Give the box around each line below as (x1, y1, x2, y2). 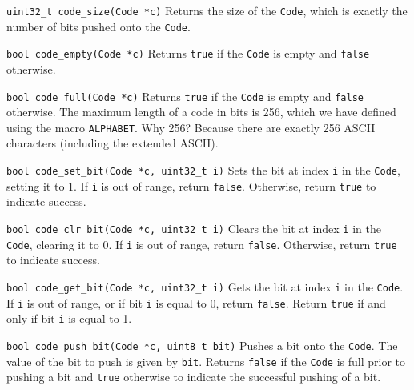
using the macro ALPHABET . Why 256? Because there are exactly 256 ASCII (6, 119, 376, 135)
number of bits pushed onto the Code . (6, 18, 191, 34)
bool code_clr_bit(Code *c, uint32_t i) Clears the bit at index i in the (6, 219, 381, 236)
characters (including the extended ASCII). (6, 135, 219, 151)
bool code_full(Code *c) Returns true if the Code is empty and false (6, 87, 364, 104)
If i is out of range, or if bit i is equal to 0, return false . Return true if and (6, 294, 386, 311)
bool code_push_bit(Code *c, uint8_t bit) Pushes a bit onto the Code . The (6, 336, 398, 353)
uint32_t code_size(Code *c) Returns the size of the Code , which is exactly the (6, 2, 408, 18)
